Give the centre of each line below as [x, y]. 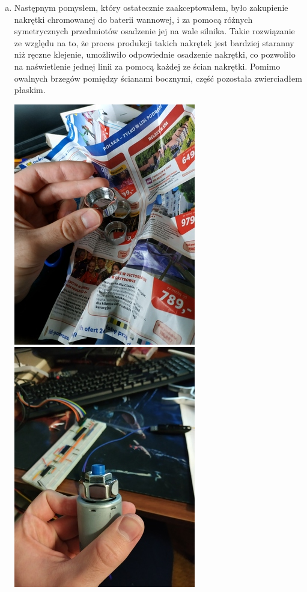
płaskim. [30, 90]
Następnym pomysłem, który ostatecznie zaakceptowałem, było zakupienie [151, 7]
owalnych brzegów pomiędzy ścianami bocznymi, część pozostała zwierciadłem [158, 78]
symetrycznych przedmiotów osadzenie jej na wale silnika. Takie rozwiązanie [154, 31]
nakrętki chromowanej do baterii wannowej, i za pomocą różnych [133, 19]
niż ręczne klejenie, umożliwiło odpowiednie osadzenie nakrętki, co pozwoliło [155, 54]
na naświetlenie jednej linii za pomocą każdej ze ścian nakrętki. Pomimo [147, 66]
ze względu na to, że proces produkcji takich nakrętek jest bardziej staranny [154, 42]
